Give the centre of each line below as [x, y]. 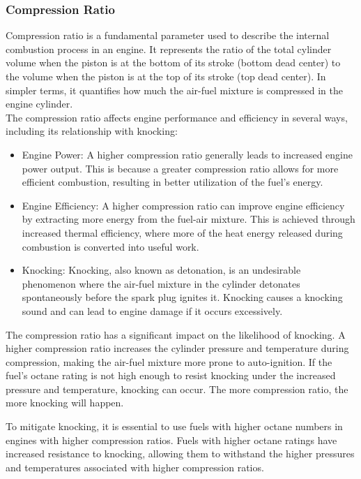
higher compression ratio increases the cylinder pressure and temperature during [177, 348]
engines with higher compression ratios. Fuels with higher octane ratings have [171, 440]
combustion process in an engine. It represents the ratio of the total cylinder [169, 49]
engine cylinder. [39, 104]
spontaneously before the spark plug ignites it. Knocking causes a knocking [182, 297]
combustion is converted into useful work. [110, 246]
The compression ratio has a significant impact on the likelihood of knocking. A [176, 334]
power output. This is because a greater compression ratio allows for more [180, 168]
